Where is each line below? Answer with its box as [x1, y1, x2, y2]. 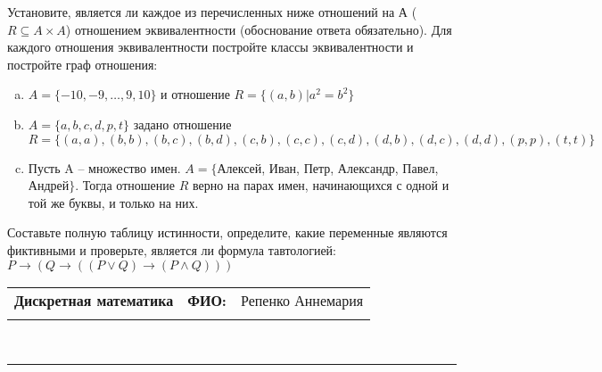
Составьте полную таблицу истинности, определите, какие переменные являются [7, 223, 448, 242]
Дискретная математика [14, 289, 174, 310]
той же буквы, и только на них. [28, 193, 199, 211]
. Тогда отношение [75, 176, 175, 194]
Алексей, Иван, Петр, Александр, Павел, [217, 158, 439, 177]
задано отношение [133, 114, 232, 133]
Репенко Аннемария [240, 289, 364, 310]
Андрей [28, 176, 70, 194]
